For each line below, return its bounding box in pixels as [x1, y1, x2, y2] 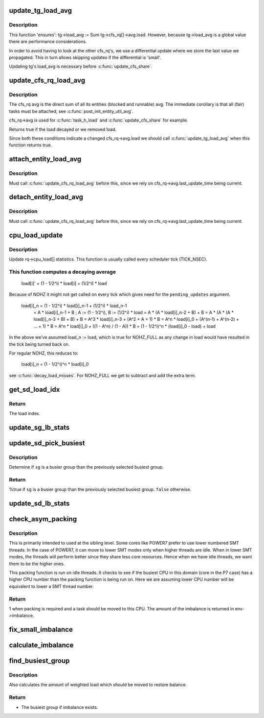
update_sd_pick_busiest [9, 439, 85, 447]
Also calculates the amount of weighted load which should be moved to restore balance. [9, 682, 187, 688]
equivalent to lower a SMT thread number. [9, 583, 94, 589]
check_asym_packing [9, 515, 77, 524]
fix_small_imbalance [9, 625, 73, 634]
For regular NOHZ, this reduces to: [9, 350, 79, 356]
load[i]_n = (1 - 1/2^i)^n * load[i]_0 [21, 361, 89, 367]
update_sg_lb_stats [9, 423, 70, 431]
